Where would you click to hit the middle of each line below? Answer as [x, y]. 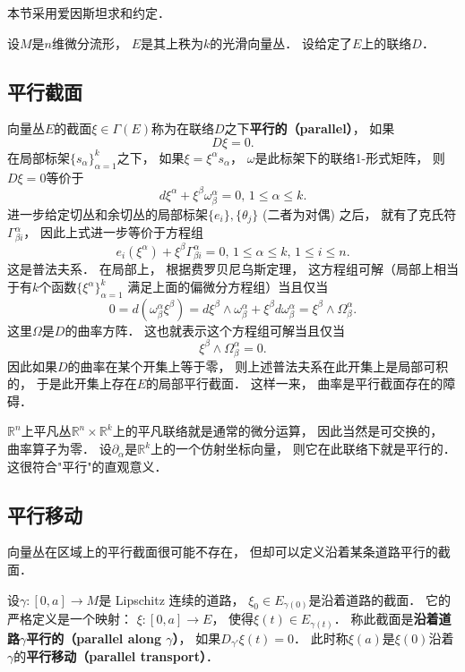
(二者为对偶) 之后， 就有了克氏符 [360, 214]
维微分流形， [90, 43]
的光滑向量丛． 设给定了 [281, 43]
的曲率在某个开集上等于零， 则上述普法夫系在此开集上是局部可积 [258, 366]
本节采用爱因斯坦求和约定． [89, 13]
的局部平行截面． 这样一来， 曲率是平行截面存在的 [295, 383]
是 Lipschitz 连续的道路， [172, 599]
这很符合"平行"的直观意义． [87, 466]
